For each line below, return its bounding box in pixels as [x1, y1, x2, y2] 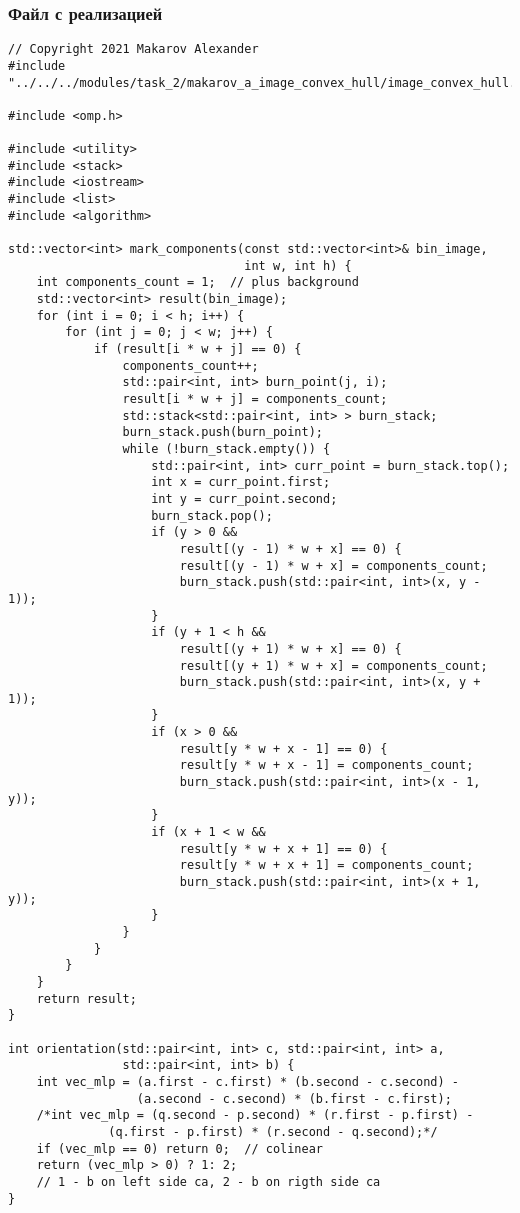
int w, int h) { [244, 258, 352, 273]
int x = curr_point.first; [151, 475, 331, 490]
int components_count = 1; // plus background [36, 275, 359, 290]
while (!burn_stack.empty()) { [122, 441, 331, 456]
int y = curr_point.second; [151, 491, 338, 506]
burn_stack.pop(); [151, 508, 273, 523]
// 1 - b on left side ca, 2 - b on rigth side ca [36, 1174, 381, 1189]
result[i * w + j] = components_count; [122, 392, 388, 406]
